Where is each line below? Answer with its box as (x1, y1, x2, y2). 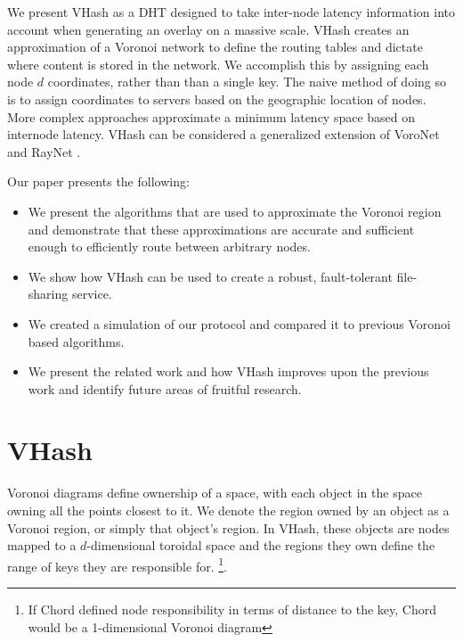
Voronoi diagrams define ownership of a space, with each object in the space (7, 483, 422, 502)
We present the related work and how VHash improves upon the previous (28, 362, 429, 381)
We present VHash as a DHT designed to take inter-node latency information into (7, 3, 456, 21)
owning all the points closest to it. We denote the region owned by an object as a (7, 501, 450, 519)
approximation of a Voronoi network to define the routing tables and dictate (7, 37, 423, 56)
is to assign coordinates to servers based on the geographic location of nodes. (7, 89, 426, 108)
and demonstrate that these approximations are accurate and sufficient (28, 219, 415, 238)
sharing (28, 284, 69, 303)
